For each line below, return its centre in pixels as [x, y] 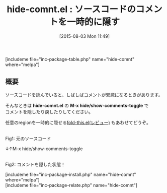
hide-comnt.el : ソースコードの [71, 9]
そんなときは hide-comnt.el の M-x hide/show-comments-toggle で [77, 105]
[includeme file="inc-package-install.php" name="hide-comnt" [71, 174]
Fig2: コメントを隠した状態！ [35, 164]
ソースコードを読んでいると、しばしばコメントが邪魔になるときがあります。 [84, 95]
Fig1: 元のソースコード [28, 139]
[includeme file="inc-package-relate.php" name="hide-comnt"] [71, 185]
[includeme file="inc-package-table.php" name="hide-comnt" [70, 59]
